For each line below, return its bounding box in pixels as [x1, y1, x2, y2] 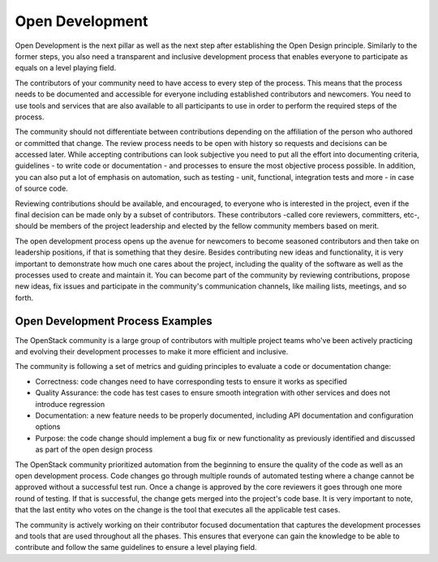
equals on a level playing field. [15, 63, 117, 73]
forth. [15, 293, 34, 302]
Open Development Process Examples [15, 314, 213, 328]
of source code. [15, 183, 68, 194]
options [35, 422, 61, 431]
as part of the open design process [35, 444, 153, 454]
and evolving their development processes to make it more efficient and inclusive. [15, 347, 289, 357]
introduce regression [35, 399, 105, 409]
